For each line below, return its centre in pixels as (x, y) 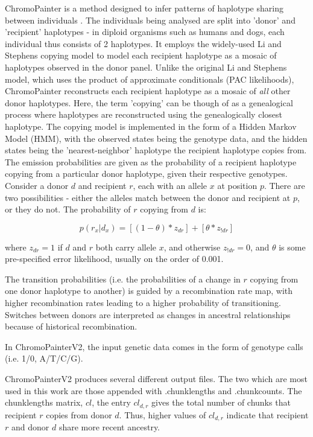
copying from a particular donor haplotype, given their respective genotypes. (146, 174)
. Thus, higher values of (163, 414)
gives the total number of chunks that (221, 402)
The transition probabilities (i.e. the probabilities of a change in (123, 279)
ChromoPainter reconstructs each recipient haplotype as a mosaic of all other (148, 91)
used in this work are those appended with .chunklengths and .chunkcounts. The (153, 390)
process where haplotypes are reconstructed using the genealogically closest (144, 114)
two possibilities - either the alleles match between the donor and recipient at (148, 197)
